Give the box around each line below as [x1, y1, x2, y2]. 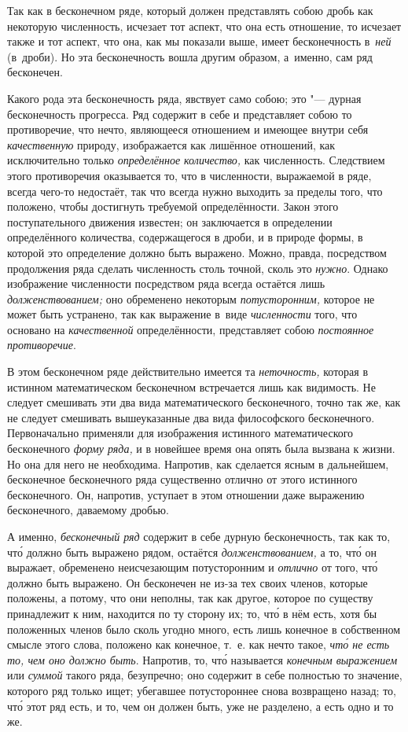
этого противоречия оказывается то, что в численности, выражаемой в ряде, [7, 167, 372, 183]
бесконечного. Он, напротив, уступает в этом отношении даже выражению [7, 486, 365, 502]
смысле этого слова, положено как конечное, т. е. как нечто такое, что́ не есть [7, 636, 390, 653]
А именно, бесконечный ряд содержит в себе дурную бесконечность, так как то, [7, 528, 391, 544]
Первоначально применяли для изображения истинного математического [7, 425, 354, 441]
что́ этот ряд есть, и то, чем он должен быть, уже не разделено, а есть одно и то [7, 697, 394, 714]
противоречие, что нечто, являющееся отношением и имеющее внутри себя [7, 121, 369, 138]
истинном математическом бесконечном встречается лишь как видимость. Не [7, 378, 376, 395]
